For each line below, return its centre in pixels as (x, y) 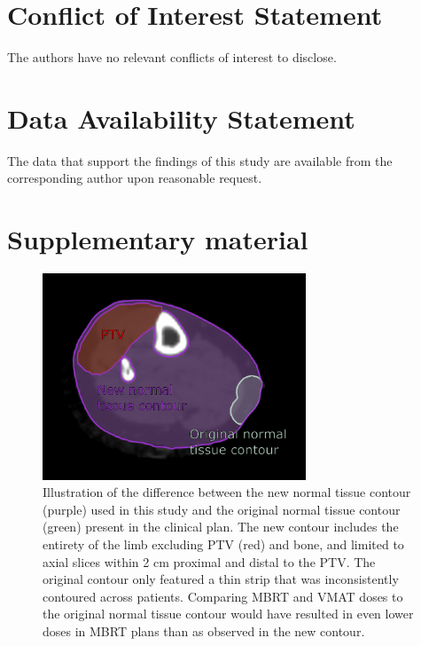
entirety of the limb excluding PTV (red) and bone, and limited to (223, 544)
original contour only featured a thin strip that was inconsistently (221, 579)
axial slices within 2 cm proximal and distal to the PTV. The (209, 561)
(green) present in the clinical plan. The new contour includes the (221, 527)
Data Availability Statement (181, 118)
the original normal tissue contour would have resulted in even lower (228, 614)
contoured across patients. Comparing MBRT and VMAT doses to (223, 596)
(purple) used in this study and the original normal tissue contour (222, 509)
